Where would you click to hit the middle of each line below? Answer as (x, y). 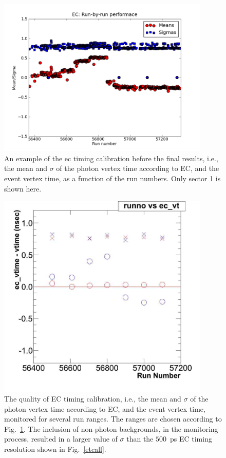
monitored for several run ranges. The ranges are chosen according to (113, 419)
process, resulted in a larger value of (61, 439)
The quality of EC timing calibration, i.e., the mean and (93, 399)
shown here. (23, 188)
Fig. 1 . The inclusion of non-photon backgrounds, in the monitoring (111, 428)
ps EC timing (191, 439)
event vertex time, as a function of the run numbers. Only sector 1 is (112, 178)
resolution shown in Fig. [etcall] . (55, 449)
